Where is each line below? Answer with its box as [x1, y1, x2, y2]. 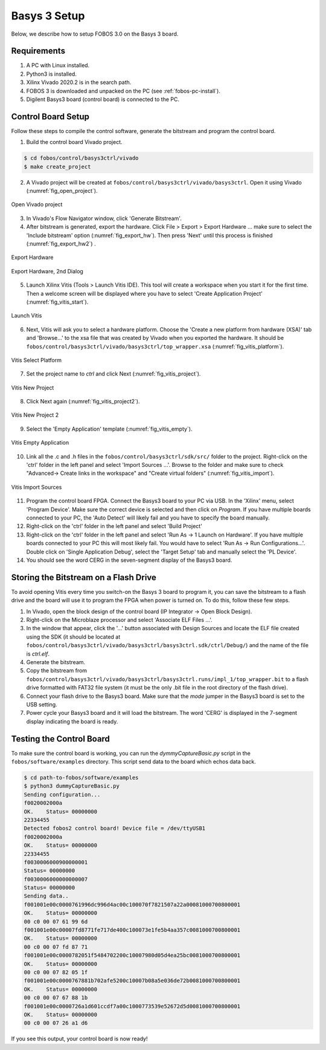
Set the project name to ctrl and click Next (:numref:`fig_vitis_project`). [26, 370, 201, 377]
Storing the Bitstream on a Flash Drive [11, 572, 157, 582]
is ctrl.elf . [26, 650, 50, 657]
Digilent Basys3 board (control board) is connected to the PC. [26, 96, 180, 103]
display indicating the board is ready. [26, 717, 118, 725]
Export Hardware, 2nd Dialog [11, 267, 84, 275]
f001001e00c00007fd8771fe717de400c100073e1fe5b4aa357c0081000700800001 [24, 927, 241, 934]
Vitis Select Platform [11, 356, 62, 364]
